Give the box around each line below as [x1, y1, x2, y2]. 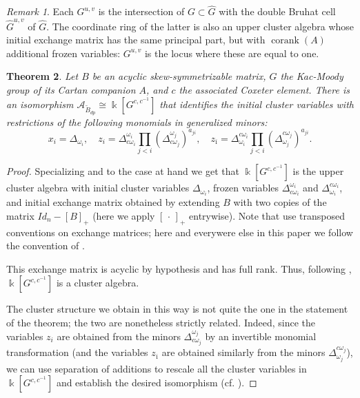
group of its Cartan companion [6, 82, 136, 96]
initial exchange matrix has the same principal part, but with [6, 32, 266, 47]
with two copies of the [233, 195, 327, 209]
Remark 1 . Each [6, 4, 74, 19]
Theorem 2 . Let [6, 69, 79, 83]
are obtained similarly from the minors [161, 345, 326, 359]
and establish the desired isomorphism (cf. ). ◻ [56, 375, 257, 390]
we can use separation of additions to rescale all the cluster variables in [6, 361, 307, 375]
